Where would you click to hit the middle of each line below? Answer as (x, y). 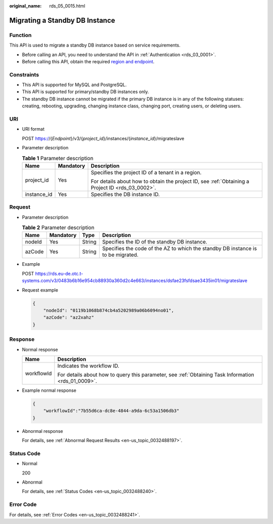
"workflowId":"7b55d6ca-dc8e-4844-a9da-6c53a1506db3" (111, 411)
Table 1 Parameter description (58, 158)
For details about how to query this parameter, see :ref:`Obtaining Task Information (156, 375)
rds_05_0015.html (67, 6)
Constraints (24, 74)
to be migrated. (120, 255)
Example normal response (49, 390)
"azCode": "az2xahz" (69, 317)
